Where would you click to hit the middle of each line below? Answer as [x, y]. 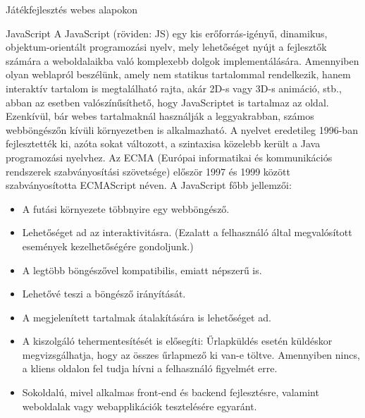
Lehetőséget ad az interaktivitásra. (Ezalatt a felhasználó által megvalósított [187, 232]
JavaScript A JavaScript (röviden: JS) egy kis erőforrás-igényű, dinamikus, [167, 33]
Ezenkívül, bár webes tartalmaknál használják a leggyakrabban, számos [160, 116]
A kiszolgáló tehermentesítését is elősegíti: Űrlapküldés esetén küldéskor [177, 341]
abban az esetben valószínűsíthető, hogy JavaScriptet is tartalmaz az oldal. [167, 102]
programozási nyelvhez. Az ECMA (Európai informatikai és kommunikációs [169, 157]
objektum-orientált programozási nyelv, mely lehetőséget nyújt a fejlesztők [166, 47]
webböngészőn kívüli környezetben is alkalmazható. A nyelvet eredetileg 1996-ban [182, 129]
